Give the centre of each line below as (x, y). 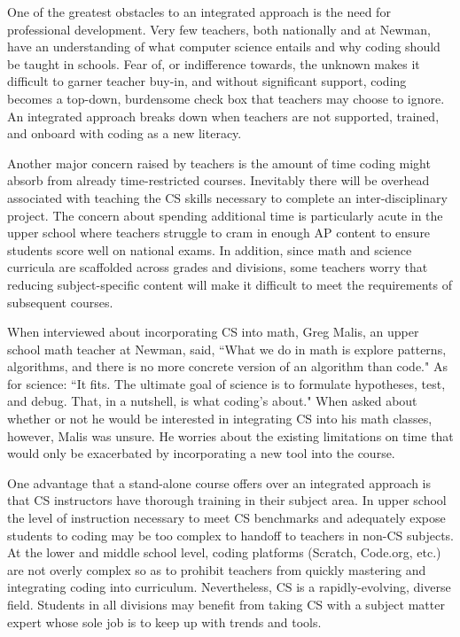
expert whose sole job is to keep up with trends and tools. (164, 621)
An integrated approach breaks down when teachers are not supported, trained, (223, 116)
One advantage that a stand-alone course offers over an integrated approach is (219, 482)
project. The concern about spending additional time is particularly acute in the (225, 215)
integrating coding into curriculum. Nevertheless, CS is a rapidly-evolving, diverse (229, 587)
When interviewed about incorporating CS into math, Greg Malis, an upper (213, 332)
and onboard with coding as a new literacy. (125, 133)
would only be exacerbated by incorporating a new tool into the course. (201, 453)
